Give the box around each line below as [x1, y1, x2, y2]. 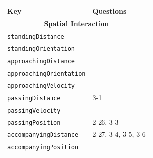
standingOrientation [7, 45, 75, 53]
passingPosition [7, 119, 61, 126]
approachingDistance [7, 58, 75, 65]
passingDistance [7, 94, 61, 102]
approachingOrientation [7, 70, 86, 77]
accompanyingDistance [7, 131, 79, 139]
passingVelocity [7, 107, 61, 114]
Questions [92, 5, 127, 16]
